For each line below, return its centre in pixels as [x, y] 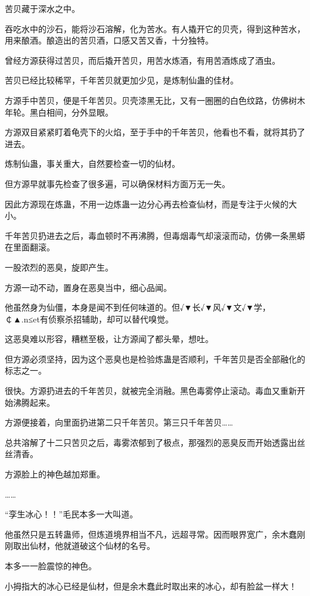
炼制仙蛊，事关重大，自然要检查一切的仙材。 [92, 164]
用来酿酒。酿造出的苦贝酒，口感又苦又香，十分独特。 [109, 40]
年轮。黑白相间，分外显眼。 [59, 112]
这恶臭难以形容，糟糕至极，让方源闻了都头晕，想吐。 [109, 339]
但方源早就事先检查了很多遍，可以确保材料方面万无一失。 [117, 183]
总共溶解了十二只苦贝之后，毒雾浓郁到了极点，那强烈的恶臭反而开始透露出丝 [155, 442]
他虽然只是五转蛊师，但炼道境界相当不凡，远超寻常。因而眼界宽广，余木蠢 [151, 534]
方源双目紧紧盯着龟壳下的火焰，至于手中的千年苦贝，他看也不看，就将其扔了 [155, 132]
